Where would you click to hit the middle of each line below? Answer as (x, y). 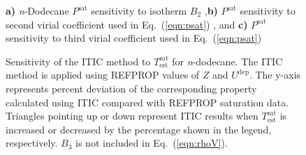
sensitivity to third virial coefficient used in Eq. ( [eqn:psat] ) (134, 38)
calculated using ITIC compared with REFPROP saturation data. (147, 102)
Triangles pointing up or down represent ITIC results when (132, 116)
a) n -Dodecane (37, 10)
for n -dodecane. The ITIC (227, 61)
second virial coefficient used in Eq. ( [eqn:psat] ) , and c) (127, 24)
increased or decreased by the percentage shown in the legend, (139, 129)
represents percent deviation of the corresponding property (131, 88)
